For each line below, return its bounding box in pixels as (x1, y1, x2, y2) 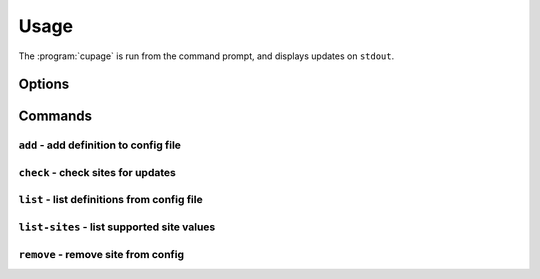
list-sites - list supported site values (18, 220, 216, 234)
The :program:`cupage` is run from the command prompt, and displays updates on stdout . (18, 50, 395, 62)
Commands (18, 108, 93, 125)
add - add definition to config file (18, 138, 182, 152)
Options (18, 76, 70, 93)
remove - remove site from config (18, 247, 185, 261)
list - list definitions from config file (18, 193, 204, 207)
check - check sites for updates (18, 165, 177, 179)
